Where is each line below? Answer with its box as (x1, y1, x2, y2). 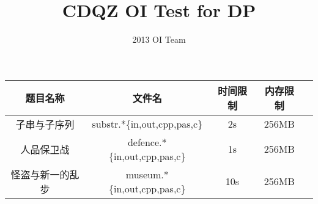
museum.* (125, 167, 169, 181)
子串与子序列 (15, 117, 75, 131)
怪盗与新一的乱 (10, 167, 79, 181)
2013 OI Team (132, 33, 186, 46)
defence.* (127, 134, 167, 149)
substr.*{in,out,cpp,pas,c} (92, 117, 203, 131)
